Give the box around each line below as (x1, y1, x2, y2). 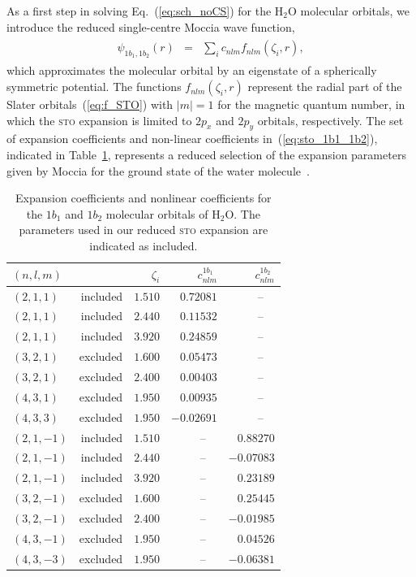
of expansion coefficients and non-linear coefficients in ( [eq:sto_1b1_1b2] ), (6, 130, 378, 147)
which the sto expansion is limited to (6, 111, 192, 128)
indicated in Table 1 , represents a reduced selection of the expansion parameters (6, 146, 406, 163)
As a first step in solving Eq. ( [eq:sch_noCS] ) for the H (6, 2, 284, 19)
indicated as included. (89, 237, 198, 254)
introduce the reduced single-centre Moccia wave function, (6, 18, 295, 35)
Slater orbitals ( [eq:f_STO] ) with (6, 96, 174, 113)
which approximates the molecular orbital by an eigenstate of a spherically (6, 62, 377, 79)
